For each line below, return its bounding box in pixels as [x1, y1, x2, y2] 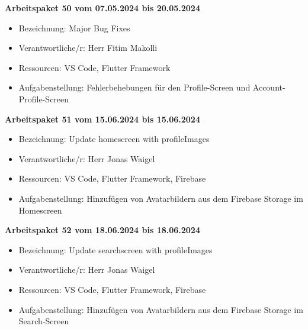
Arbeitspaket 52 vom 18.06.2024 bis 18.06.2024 [5, 224, 200, 236]
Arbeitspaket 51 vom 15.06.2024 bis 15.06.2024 [5, 112, 200, 125]
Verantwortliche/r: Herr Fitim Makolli [18, 41, 158, 54]
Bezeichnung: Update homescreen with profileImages [18, 133, 210, 145]
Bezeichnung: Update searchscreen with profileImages [18, 243, 213, 256]
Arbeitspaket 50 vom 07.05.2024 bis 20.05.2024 [5, 2, 200, 14]
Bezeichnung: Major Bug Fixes [18, 21, 130, 34]
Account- [252, 81, 285, 93]
